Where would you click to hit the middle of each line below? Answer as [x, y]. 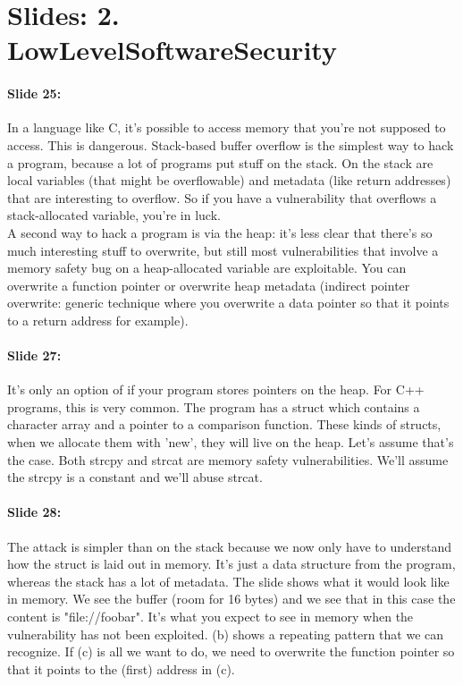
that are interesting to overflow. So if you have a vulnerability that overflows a [222, 197]
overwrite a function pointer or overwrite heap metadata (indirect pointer [209, 285]
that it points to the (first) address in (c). [121, 668]
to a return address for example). [98, 320]
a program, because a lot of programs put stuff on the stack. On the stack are [220, 162]
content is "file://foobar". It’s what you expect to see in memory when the [210, 617]
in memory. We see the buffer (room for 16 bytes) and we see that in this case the [231, 599]
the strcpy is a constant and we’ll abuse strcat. [135, 477]
